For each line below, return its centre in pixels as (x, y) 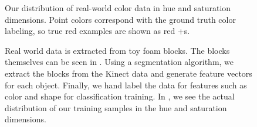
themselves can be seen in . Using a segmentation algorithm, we (119, 62)
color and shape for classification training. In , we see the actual (120, 96)
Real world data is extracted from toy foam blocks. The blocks (117, 50)
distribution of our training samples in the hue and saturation (116, 107)
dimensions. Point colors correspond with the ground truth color (120, 19)
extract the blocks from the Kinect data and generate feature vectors (128, 73)
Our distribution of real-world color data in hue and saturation (118, 8)
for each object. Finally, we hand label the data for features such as (126, 85)
